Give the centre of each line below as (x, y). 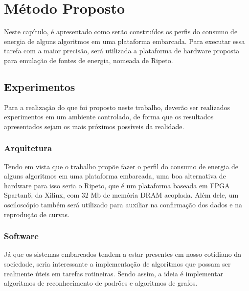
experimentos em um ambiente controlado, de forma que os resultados (109, 117)
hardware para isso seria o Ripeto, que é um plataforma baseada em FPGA (117, 185)
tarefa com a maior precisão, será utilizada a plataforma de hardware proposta (122, 51)
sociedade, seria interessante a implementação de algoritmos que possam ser (117, 264)
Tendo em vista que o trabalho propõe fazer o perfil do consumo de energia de (121, 166)
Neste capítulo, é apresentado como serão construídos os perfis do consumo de (121, 32)
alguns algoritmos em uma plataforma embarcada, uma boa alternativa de (115, 176)
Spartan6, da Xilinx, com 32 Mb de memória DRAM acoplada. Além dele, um (121, 195)
